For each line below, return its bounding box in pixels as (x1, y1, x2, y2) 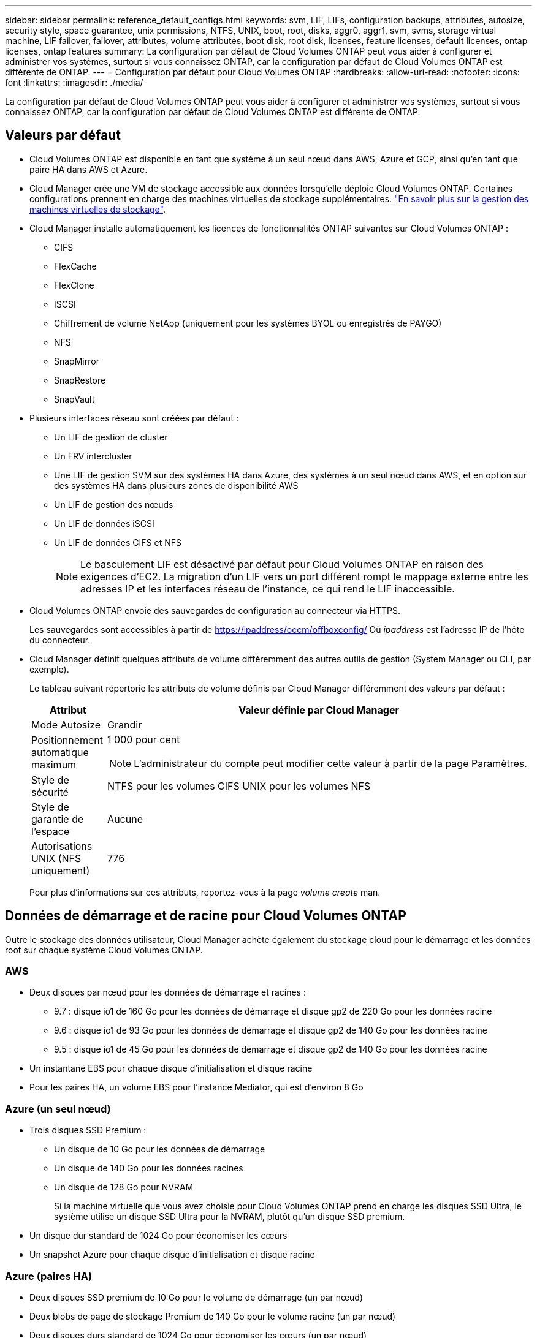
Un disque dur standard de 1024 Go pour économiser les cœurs (29, 1230, 288, 1241)
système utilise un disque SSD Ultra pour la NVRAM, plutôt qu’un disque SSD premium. (54, 1211, 405, 1222)
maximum (31, 758, 77, 771)
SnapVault (54, 393, 95, 404)
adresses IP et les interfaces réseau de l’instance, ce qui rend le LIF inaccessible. (80, 582, 455, 595)
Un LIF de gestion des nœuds (54, 499, 173, 510)
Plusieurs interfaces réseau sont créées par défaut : (29, 412, 239, 423)
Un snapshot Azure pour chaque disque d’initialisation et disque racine (29, 1249, 315, 1260)
